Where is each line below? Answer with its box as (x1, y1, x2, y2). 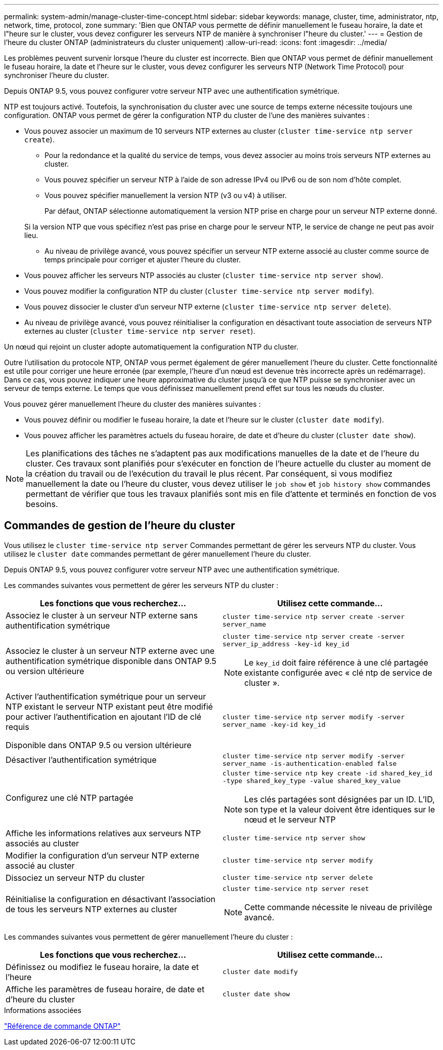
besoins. (26, 499, 58, 509)
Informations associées (4, 1005, 81, 1015)
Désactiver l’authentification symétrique (6, 754, 157, 765)
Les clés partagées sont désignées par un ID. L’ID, (244, 794, 435, 804)
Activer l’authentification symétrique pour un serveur (6, 691, 206, 702)
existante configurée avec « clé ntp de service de (244, 667, 432, 678)
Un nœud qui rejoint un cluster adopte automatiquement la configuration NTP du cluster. (4, 342, 298, 351)
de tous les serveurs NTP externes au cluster (6, 904, 178, 915)
